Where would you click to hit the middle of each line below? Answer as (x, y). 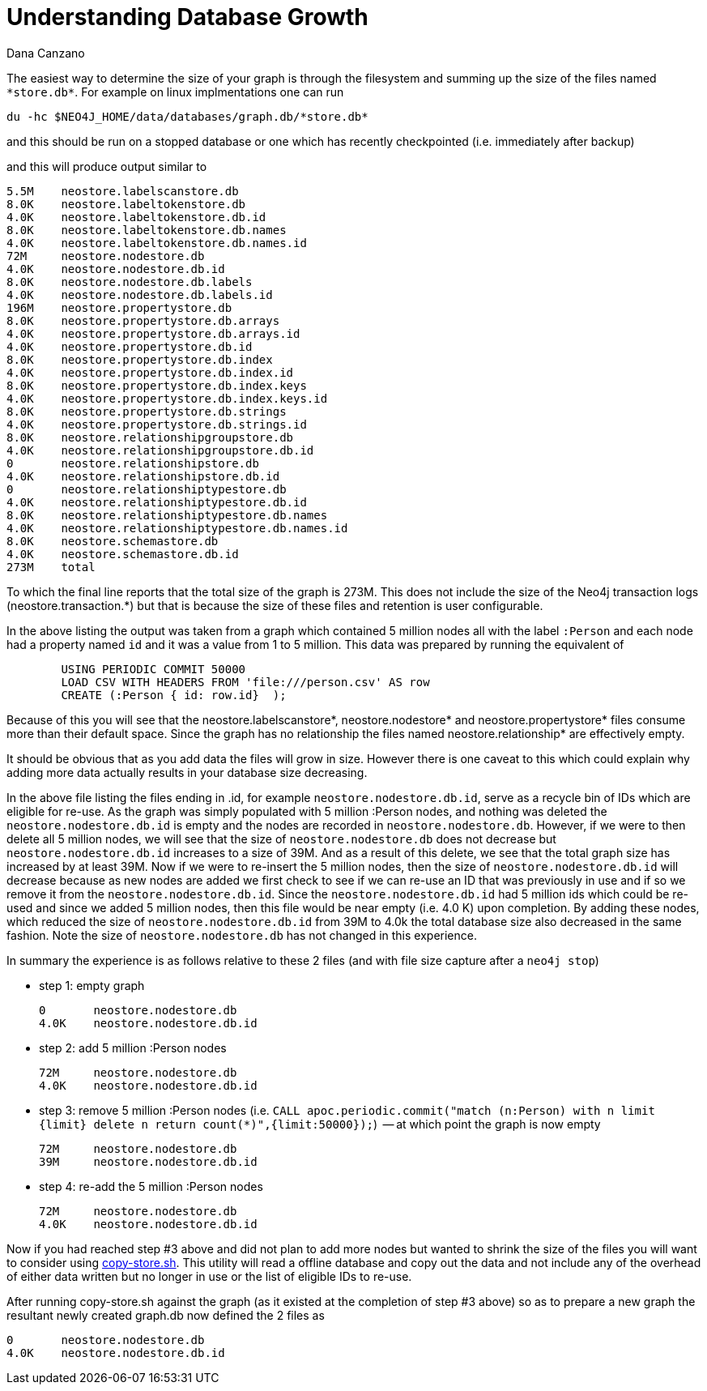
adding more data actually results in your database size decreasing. (187, 772)
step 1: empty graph (92, 985)
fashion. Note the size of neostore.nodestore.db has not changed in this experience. (242, 935)
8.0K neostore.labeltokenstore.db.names (147, 230)
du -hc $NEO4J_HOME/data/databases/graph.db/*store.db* (187, 116)
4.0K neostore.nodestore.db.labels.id (140, 294)
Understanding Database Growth (187, 17)
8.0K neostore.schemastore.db (113, 541)
